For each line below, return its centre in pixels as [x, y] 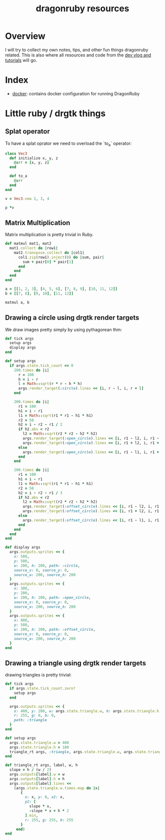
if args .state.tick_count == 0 [41, 366]
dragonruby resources [82, 9]
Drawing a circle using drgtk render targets [72, 318]
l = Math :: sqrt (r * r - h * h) [50, 384]
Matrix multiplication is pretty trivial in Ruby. [49, 235]
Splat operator [27, 131]
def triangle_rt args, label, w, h [41, 765]
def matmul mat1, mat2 [28, 244]
